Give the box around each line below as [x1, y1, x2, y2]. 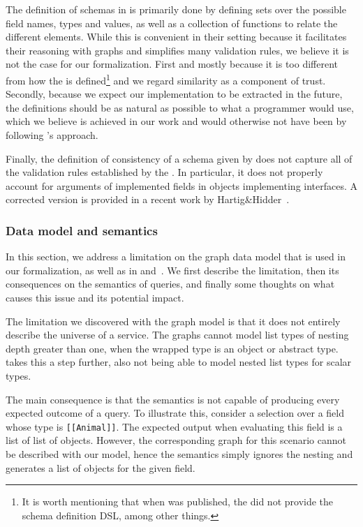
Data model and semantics [6, 221, 158, 239]
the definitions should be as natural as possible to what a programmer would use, [6, 100, 354, 114]
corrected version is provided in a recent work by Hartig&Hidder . [6, 192, 290, 207]
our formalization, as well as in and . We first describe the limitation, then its [6, 262, 339, 277]
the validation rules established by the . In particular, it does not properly [6, 165, 323, 179]
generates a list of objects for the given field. [6, 460, 195, 475]
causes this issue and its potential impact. [6, 290, 184, 304]
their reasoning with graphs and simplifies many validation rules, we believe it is [6, 43, 349, 57]
